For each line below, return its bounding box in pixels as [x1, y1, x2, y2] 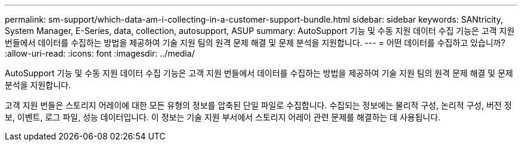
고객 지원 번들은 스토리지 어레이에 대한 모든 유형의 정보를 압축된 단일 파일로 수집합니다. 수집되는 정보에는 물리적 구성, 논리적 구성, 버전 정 [5, 100, 512, 110]
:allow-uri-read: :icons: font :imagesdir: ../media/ [5, 48, 195, 58]
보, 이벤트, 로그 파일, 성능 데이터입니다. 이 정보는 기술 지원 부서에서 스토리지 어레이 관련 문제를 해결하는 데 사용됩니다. [5, 112, 441, 122]
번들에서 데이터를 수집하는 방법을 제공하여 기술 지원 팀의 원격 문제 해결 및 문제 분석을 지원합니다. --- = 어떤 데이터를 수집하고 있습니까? [5, 38, 505, 48]
